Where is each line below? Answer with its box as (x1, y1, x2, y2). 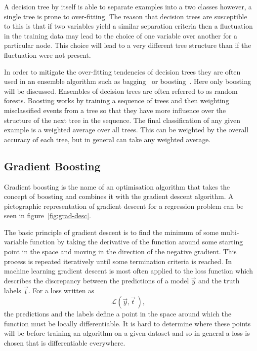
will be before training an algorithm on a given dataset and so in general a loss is (4, 328, 250, 338)
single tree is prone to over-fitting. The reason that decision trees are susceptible (4, 11, 247, 21)
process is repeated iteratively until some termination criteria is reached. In (4, 256, 232, 266)
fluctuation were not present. (4, 49, 91, 60)
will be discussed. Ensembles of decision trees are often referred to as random (4, 85, 238, 96)
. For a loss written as (28, 285, 94, 296)
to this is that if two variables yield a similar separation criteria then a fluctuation (4, 21, 253, 31)
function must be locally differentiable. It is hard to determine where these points (4, 318, 251, 328)
